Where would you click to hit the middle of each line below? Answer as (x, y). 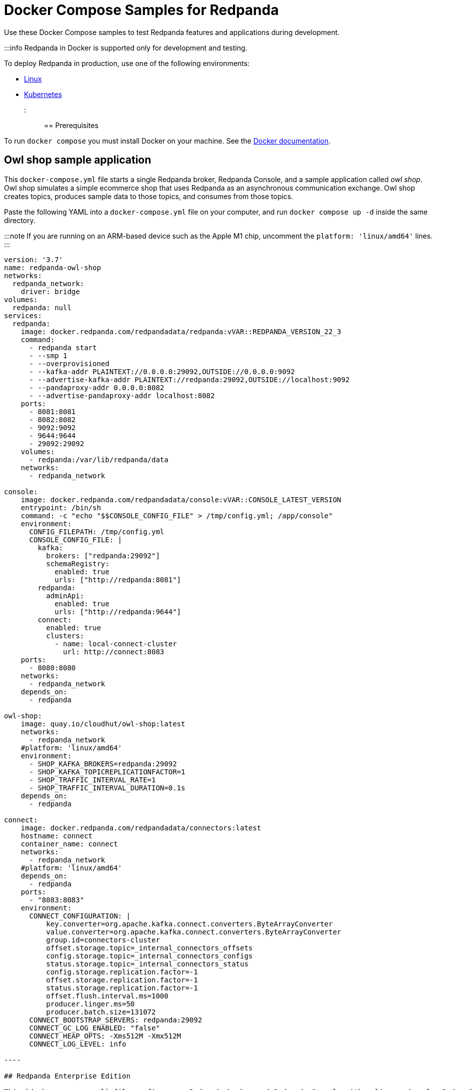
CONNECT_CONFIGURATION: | (80, 916)
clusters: (65, 636)
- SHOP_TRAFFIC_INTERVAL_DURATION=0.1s (107, 788)
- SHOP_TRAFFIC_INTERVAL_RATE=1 (92, 780)
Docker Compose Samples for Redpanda (141, 10)
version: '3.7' (34, 259)
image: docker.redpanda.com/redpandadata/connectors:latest (141, 828)
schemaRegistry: (78, 564)
